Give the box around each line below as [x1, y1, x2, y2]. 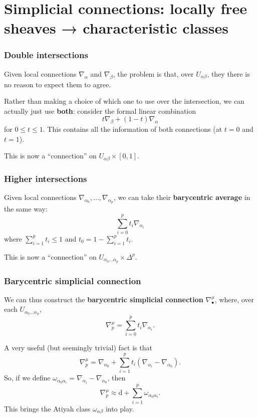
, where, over [214, 294, 254, 304]
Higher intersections [4, 172, 87, 184]
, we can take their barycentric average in [113, 192, 250, 202]
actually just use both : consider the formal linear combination [4, 105, 196, 116]
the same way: [4, 203, 48, 214]
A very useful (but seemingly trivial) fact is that [4, 342, 152, 353]
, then [107, 372, 126, 383]
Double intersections [4, 49, 88, 61]
